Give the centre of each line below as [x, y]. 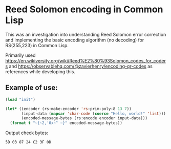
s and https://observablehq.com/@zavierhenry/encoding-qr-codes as [79, 66]
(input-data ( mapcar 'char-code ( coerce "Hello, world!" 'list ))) [94, 114]
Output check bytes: [27, 133]
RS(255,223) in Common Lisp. [37, 45]
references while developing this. [40, 71]
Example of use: [31, 88]
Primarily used [20, 55]
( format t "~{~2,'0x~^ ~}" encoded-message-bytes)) [66, 123]
